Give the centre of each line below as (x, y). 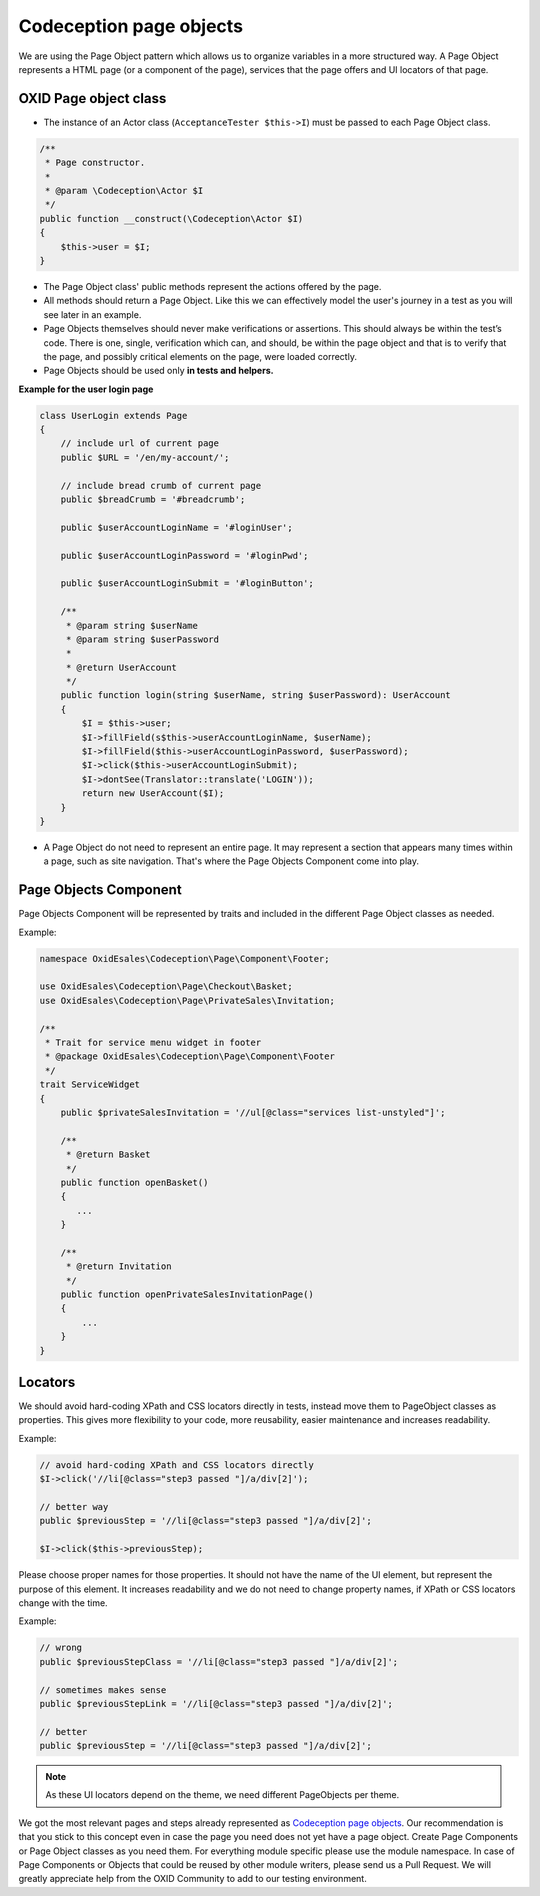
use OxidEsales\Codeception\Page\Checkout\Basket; (166, 986)
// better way (74, 1507)
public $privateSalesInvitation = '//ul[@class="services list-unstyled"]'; (253, 1112)
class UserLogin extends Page (113, 415)
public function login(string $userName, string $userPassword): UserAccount (256, 695)
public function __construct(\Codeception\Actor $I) (171, 218)
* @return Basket (108, 1154)
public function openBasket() (134, 1182)
